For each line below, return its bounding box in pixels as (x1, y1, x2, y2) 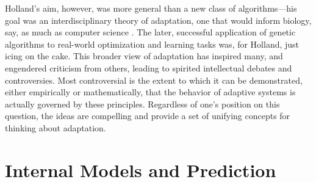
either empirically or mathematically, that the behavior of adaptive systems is (5, 86, 296, 98)
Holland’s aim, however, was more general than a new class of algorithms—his (5, 2, 297, 14)
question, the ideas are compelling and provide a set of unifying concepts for (5, 109, 290, 122)
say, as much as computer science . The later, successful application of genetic (5, 26, 296, 38)
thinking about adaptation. (5, 121, 106, 134)
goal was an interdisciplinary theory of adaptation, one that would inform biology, (5, 13, 312, 26)
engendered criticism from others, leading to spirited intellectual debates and (5, 61, 292, 74)
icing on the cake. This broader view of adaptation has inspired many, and (5, 49, 283, 62)
